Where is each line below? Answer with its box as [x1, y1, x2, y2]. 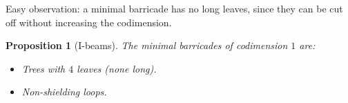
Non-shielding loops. [21, 84, 107, 99]
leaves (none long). [77, 61, 157, 75]
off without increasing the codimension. [6, 15, 172, 29]
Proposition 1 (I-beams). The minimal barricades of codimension [6, 38, 288, 53]
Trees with [21, 61, 66, 75]
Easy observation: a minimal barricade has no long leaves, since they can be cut [6, 1, 343, 15]
